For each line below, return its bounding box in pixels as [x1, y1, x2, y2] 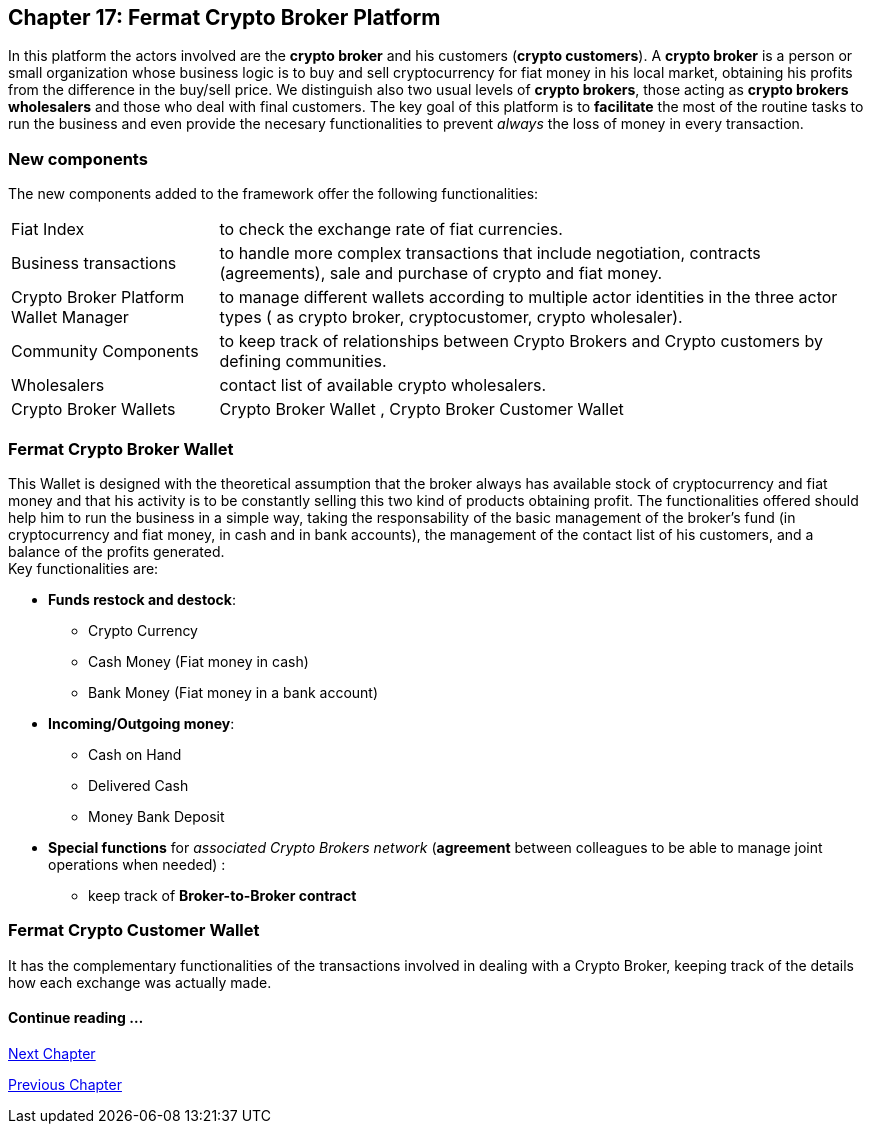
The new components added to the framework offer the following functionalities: [8, 185, 539, 203]
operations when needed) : [48, 855, 226, 873]
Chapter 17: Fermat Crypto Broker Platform [8, 5, 441, 30]
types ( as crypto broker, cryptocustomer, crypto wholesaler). [219, 307, 683, 328]
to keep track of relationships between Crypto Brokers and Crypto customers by [219, 331, 823, 352]
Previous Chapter [8, 1075, 122, 1093]
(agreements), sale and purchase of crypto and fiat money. [219, 263, 663, 284]
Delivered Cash [88, 776, 189, 794]
